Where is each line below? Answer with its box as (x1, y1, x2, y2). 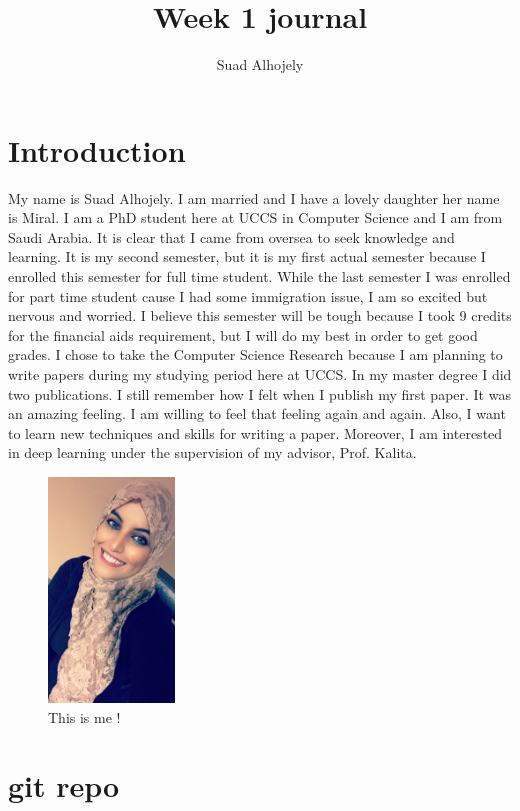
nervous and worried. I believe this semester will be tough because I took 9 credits (8, 305, 512, 326)
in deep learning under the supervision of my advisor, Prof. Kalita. (8, 442, 417, 463)
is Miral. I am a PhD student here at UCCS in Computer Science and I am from (8, 207, 503, 228)
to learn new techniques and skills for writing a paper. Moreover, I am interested (8, 422, 503, 443)
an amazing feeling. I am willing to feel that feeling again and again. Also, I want (8, 403, 506, 424)
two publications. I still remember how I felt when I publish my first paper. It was (8, 383, 511, 404)
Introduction (8, 129, 186, 170)
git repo (8, 765, 120, 806)
